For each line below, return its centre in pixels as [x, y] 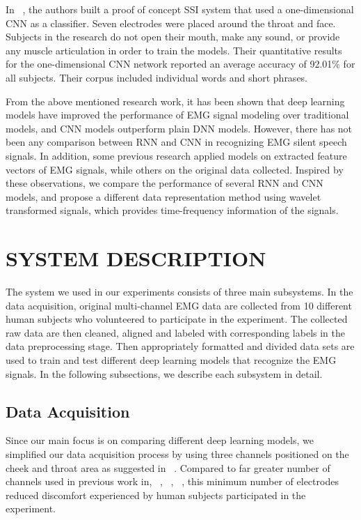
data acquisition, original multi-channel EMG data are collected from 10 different [179, 305]
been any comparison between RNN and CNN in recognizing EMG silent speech [176, 142]
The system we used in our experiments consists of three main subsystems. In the [179, 292]
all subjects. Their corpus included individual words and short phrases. [157, 77]
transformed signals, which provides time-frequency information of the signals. [172, 210]
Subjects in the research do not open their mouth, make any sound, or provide [173, 37]
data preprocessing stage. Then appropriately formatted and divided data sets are [180, 346]
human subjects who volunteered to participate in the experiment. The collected [177, 319]
